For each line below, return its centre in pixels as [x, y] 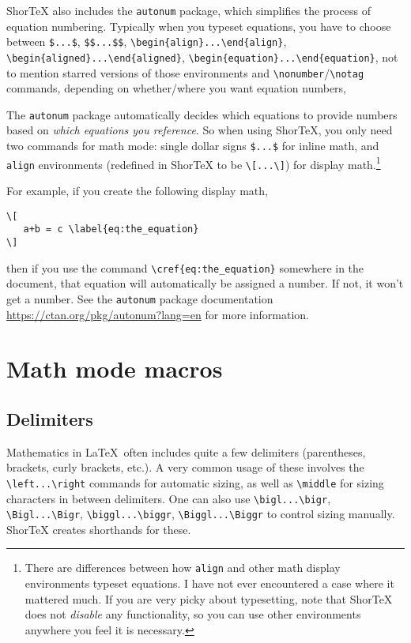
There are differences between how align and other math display [183, 568]
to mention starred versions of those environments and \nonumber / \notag [185, 72]
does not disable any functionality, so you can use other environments [193, 614]
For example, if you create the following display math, [137, 191]
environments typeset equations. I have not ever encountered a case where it [209, 583]
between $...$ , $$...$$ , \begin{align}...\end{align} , [147, 41]
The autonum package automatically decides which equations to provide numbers [202, 114]
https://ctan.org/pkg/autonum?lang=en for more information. [158, 314]
